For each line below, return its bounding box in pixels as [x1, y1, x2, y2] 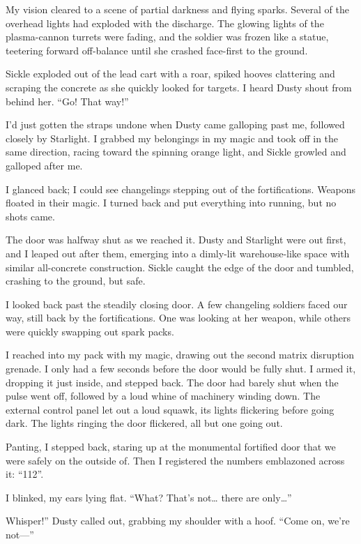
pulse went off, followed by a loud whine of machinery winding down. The [6, 388, 321, 403]
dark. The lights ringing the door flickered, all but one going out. [6, 416, 283, 430]
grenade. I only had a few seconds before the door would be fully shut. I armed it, [6, 361, 356, 376]
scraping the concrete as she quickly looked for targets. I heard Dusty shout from [6, 80, 352, 94]
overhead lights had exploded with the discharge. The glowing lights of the [6, 15, 324, 30]
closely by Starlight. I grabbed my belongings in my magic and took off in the [6, 130, 339, 145]
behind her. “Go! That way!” [6, 93, 129, 108]
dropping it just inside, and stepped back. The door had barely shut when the [6, 375, 339, 389]
